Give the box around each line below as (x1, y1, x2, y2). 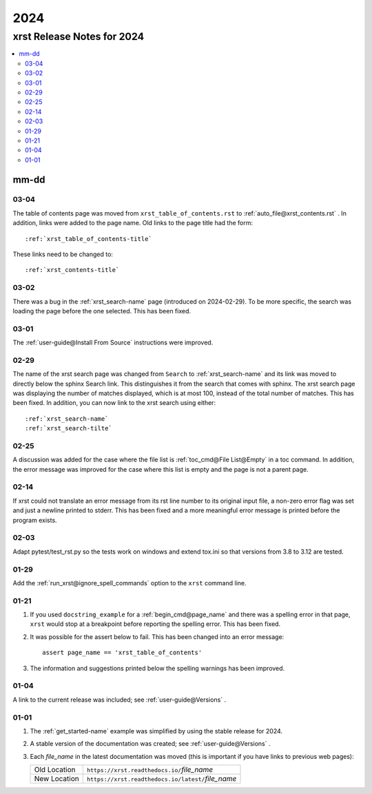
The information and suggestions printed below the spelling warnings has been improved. (30, 664, 285, 672)
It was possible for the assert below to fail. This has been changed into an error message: (30, 632, 285, 640)
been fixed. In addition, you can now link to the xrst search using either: (12, 399, 216, 407)
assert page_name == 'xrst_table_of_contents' (42, 649, 203, 657)
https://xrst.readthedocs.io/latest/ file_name (86, 774, 237, 784)
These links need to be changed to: (12, 250, 114, 258)
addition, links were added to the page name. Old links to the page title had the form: (12, 219, 254, 227)
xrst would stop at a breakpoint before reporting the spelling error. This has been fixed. (30, 620, 281, 628)
